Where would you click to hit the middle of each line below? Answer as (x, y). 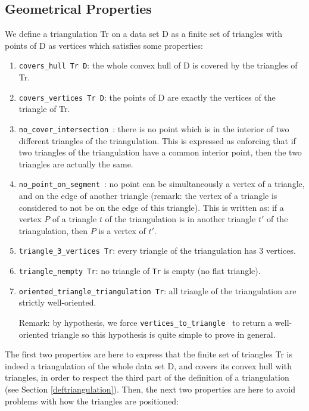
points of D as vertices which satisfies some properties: (104, 45)
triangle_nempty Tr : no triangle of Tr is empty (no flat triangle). (140, 271)
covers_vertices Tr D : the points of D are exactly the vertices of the (147, 97)
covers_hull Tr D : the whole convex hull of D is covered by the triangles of (158, 65)
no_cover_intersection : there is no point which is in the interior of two (154, 128)
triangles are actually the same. (76, 164)
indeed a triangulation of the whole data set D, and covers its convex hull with (148, 365)
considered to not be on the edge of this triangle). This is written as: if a (151, 207)
